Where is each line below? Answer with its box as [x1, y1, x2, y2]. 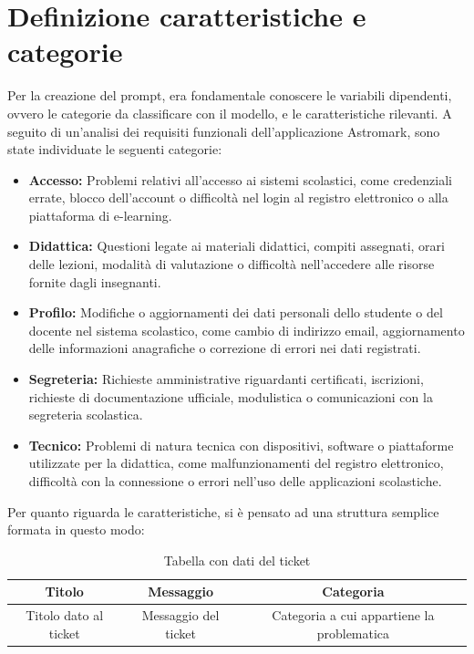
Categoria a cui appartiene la [272, 606, 435, 625]
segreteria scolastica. [28, 405, 143, 424]
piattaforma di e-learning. [28, 205, 172, 224]
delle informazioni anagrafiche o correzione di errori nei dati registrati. [28, 338, 421, 358]
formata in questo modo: [7, 520, 145, 539]
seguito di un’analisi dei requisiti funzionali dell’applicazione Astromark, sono [7, 121, 440, 140]
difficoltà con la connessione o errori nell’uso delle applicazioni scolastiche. [28, 472, 442, 490]
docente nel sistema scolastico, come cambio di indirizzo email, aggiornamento [28, 320, 465, 339]
